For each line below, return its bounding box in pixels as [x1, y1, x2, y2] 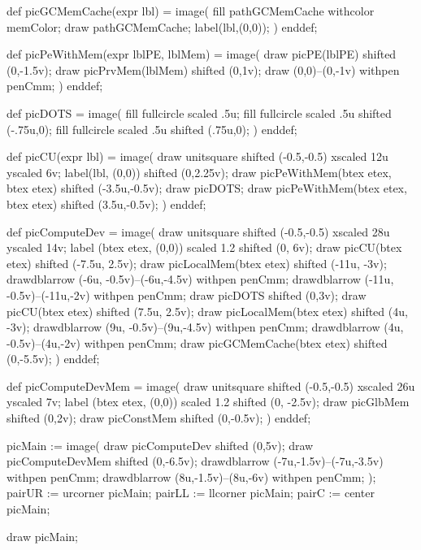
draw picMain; [7, 527, 78, 544]
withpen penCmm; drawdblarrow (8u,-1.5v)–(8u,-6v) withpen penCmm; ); [7, 468, 376, 485]
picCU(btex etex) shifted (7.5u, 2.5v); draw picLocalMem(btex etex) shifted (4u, [7, 302, 408, 319]
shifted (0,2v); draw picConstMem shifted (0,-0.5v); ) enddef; [7, 409, 311, 427]
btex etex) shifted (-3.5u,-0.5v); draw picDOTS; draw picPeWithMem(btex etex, [7, 180, 407, 197]
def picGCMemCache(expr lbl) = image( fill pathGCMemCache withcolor [7, 2, 375, 19]
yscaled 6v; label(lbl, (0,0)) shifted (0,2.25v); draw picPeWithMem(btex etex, [7, 163, 392, 180]
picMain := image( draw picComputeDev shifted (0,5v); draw [7, 436, 314, 453]
